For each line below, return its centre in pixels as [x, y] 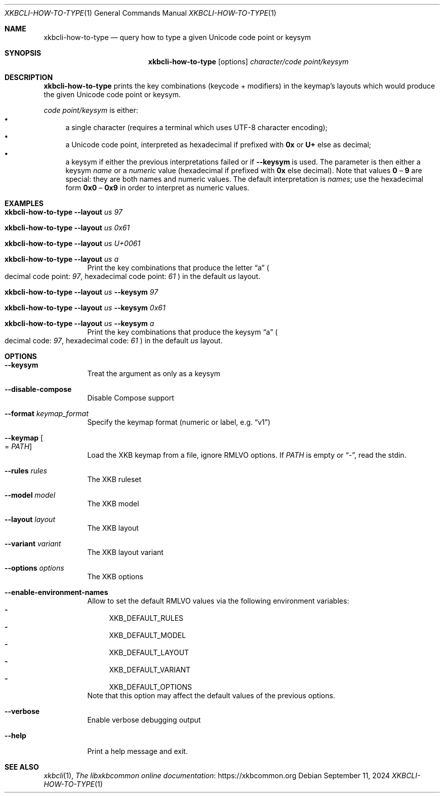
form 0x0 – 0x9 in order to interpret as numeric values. [157, 188]
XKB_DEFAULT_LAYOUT [149, 652]
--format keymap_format [47, 413]
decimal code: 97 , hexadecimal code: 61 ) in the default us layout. [114, 341]
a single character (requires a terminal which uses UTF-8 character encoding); [196, 127]
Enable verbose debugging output [144, 720]
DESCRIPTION [29, 77]
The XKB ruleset [114, 479]
